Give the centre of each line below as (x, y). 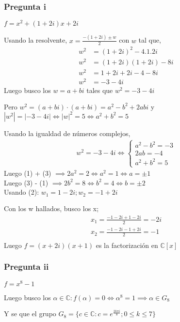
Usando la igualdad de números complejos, (67, 133)
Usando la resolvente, (36, 40)
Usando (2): (22, 192)
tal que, (150, 40)
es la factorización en (127, 245)
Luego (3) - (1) (26, 182)
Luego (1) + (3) (28, 173)
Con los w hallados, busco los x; (51, 208)
